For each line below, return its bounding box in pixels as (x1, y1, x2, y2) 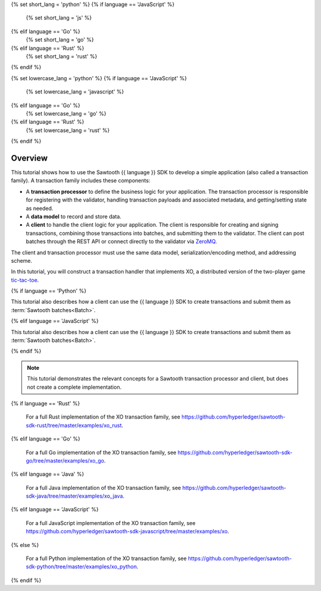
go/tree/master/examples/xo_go (26, 457, 105, 464)
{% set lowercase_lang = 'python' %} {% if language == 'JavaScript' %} (11, 74, 187, 81)
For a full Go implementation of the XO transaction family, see (26, 449, 177, 456)
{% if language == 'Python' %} (11, 287, 87, 294)
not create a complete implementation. (27, 383, 122, 391)
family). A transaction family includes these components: (11, 177, 151, 184)
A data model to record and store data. (26, 213, 122, 220)
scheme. (11, 257, 33, 264)
